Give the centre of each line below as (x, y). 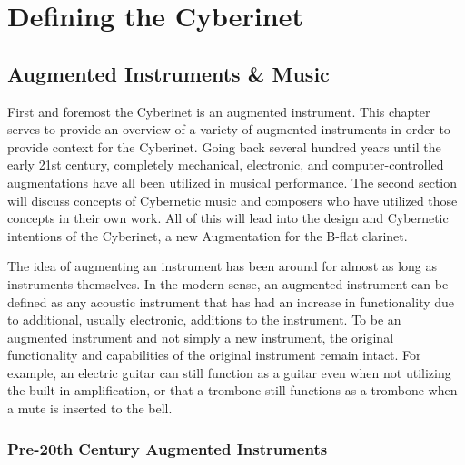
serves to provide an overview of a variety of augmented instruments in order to (229, 129)
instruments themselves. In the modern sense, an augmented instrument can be (228, 283)
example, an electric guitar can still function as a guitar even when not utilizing (229, 372)
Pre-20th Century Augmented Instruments (168, 448)
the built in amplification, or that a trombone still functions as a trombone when (232, 390)
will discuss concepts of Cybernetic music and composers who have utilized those (232, 200)
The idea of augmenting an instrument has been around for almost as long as (223, 266)
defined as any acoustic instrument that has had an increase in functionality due (231, 301)
